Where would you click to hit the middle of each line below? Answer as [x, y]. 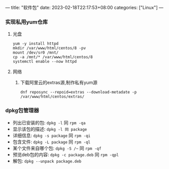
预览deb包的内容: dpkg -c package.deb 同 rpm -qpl [66, 154]
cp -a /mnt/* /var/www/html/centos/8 [53, 57]
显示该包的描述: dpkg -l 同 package [50, 129]
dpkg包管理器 [22, 110]
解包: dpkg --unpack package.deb [47, 161]
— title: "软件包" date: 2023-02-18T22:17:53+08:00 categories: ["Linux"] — [84, 7]
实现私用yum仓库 [27, 22]
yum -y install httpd [35, 44]
